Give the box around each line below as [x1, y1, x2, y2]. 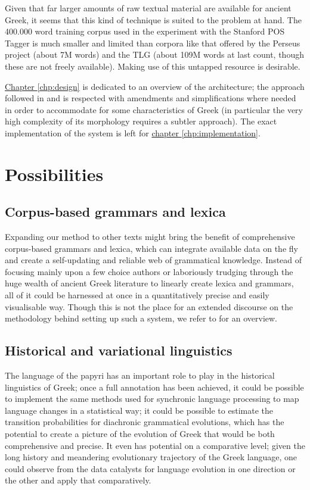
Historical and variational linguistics [5, 341, 232, 360]
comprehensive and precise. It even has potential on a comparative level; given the [5, 439, 305, 451]
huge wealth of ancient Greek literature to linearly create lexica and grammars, [5, 277, 294, 289]
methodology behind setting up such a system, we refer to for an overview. [5, 312, 278, 324]
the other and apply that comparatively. [5, 474, 151, 486]
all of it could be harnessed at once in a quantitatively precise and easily [5, 289, 269, 301]
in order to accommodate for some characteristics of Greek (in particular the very [5, 103, 303, 116]
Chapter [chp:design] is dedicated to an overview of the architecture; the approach [5, 80, 305, 92]
